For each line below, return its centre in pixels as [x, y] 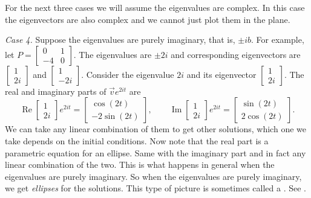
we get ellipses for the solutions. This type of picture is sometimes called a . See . [155, 188]
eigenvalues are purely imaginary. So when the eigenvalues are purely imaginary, [153, 176]
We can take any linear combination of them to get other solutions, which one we [155, 129]
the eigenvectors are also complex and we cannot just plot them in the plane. [148, 19]
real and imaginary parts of [56, 91]
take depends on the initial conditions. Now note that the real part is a [137, 140]
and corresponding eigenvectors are [236, 54]
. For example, [278, 40]
